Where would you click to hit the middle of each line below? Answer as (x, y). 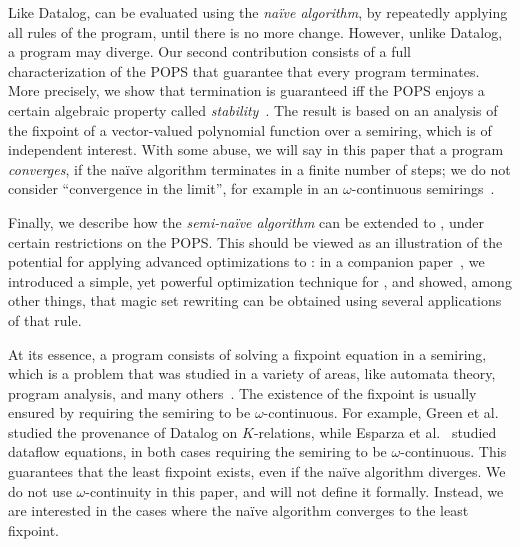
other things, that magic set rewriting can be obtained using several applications (255, 300)
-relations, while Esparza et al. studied (375, 431)
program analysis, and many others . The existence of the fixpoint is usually (242, 392)
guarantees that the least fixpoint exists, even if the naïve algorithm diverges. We (257, 471)
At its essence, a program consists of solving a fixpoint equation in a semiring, (247, 353)
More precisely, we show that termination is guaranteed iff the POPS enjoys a (246, 90)
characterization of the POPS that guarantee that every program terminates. (244, 70)
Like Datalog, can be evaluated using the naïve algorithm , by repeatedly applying (258, 12)
